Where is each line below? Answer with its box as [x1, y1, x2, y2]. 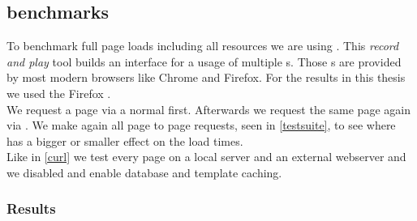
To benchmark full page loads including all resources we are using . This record [6, 37, 399, 54]
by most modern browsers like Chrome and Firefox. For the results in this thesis [6, 69, 406, 86]
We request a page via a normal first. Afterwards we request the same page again [6, 100, 411, 117]
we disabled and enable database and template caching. [6, 164, 282, 181]
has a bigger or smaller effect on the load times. [6, 132, 243, 149]
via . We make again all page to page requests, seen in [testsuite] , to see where [6, 117, 396, 134]
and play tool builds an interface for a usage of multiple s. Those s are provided [6, 53, 402, 70]
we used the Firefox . [6, 84, 111, 101]
